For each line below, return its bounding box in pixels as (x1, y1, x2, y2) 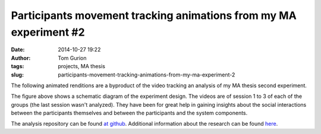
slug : (11, 71, 24, 78)
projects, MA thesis (58, 63, 105, 70)
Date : (11, 46, 25, 53)
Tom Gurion (58, 54, 87, 62)
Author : (11, 54, 31, 62)
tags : (11, 63, 24, 70)
